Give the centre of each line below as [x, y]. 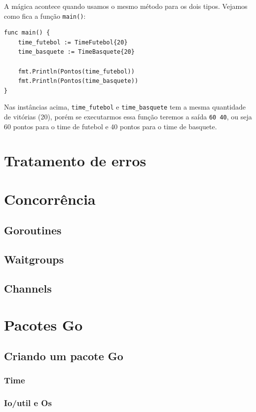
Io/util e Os [28, 403]
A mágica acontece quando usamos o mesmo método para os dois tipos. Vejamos [126, 6]
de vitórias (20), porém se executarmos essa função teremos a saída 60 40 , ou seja [128, 117]
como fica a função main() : [45, 16]
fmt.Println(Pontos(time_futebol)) [76, 71]
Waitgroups [34, 259]
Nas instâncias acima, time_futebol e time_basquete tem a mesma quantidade [125, 107]
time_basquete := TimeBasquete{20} [76, 52]
